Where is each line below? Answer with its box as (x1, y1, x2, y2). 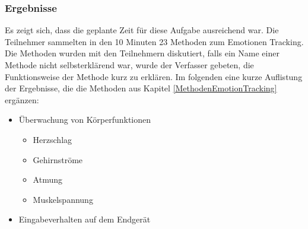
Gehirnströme (33, 153, 83, 166)
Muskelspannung (33, 193, 93, 205)
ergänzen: (5, 93, 39, 106)
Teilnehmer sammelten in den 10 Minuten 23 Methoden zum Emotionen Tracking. (5, 35, 304, 47)
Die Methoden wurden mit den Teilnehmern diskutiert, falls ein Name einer (5, 47, 280, 59)
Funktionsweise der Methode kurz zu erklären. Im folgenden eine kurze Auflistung (5, 70, 303, 82)
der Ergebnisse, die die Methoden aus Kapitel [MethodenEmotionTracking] (5, 82, 277, 94)
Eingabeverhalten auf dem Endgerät (18, 213, 151, 225)
